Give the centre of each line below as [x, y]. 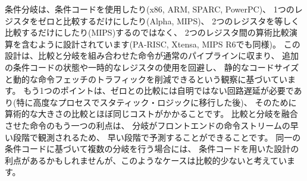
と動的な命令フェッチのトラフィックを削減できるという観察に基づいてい [146, 79]
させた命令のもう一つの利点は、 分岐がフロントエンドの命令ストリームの [148, 125]
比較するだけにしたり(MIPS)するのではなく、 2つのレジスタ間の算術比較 [147, 32]
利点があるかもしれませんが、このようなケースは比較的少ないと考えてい [146, 160]
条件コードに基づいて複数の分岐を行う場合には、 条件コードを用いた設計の [152, 149]
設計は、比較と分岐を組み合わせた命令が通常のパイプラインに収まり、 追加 [152, 55]
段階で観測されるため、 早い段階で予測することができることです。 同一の [157, 137]
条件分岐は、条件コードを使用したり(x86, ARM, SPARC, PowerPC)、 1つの [150, 9]
